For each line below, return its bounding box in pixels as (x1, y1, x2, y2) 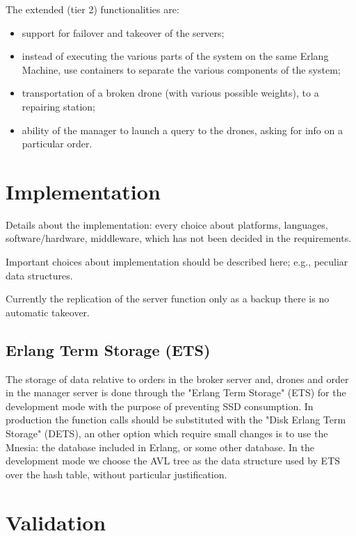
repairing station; (22, 99, 95, 113)
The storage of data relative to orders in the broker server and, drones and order (6, 371, 349, 386)
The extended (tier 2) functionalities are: (6, 2, 179, 16)
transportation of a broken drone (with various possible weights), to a (22, 86, 319, 100)
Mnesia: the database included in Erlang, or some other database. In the (6, 439, 314, 454)
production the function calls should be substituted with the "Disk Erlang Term (6, 412, 346, 427)
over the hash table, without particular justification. (6, 466, 227, 481)
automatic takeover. (6, 304, 90, 319)
